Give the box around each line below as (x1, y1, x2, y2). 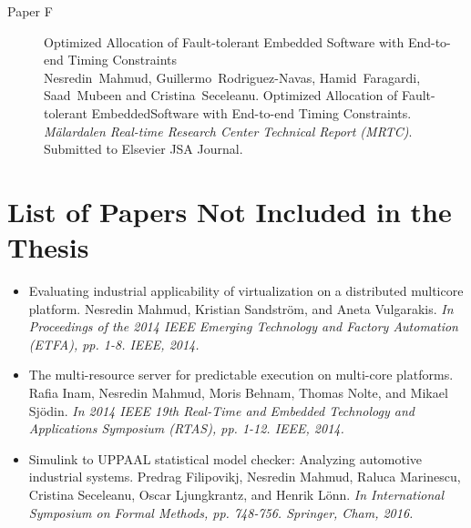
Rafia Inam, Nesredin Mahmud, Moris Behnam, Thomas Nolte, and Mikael (28, 383, 448, 402)
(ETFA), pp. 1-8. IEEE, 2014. (28, 334, 200, 353)
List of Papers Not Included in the (7, 192, 452, 229)
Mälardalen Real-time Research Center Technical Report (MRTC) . (44, 121, 413, 140)
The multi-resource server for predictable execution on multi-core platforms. (28, 365, 454, 384)
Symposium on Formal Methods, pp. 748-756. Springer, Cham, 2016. (28, 503, 414, 522)
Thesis (7, 228, 89, 266)
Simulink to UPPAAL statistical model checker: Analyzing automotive (28, 449, 423, 468)
